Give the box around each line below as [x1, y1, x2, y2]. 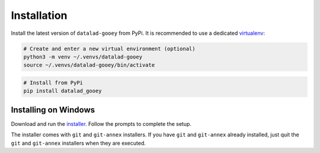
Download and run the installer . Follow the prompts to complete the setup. [11, 120, 192, 127]
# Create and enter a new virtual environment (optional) [23, 45, 196, 52]
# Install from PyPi [23, 79, 83, 86]
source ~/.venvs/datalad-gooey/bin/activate [23, 62, 155, 69]
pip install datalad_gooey [23, 87, 102, 95]
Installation [11, 9, 68, 22]
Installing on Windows [11, 105, 95, 115]
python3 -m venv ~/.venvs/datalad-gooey [23, 53, 142, 60]
